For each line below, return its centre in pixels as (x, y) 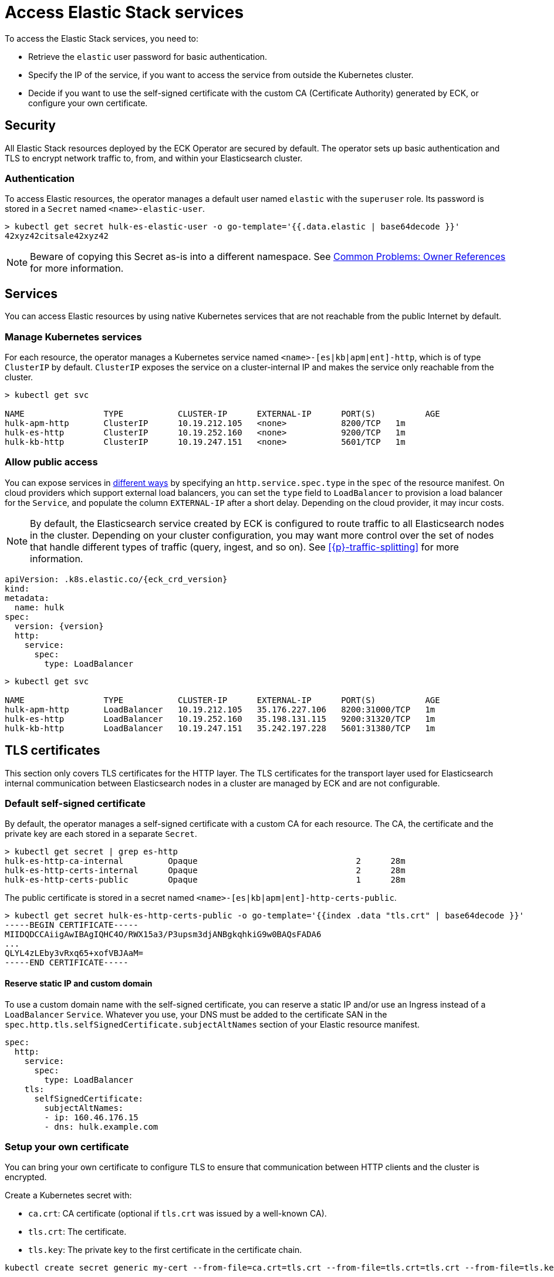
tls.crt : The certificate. (77, 1232)
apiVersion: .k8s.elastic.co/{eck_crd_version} (116, 579)
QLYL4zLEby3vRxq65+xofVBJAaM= (74, 953)
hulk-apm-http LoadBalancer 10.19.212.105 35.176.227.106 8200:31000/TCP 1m (220, 709)
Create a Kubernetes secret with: (68, 1195)
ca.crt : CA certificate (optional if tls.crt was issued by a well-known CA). (178, 1214)
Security (30, 126)
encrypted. (26, 1177)
